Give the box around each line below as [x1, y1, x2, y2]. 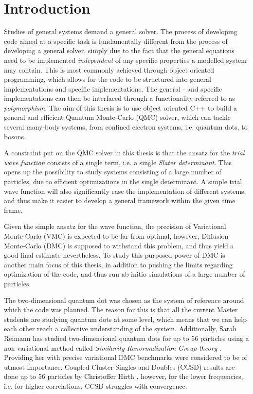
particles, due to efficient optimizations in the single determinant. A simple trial [4, 176, 242, 187]
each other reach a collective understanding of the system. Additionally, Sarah [4, 323, 236, 334]
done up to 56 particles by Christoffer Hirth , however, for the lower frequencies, [4, 371, 243, 381]
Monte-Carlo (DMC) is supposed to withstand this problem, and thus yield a [4, 240, 234, 250]
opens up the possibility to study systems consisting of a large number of [4, 167, 221, 177]
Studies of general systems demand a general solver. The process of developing [4, 26, 237, 37]
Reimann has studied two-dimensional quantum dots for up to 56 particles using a [4, 333, 249, 343]
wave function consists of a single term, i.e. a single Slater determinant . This [4, 157, 232, 167]
